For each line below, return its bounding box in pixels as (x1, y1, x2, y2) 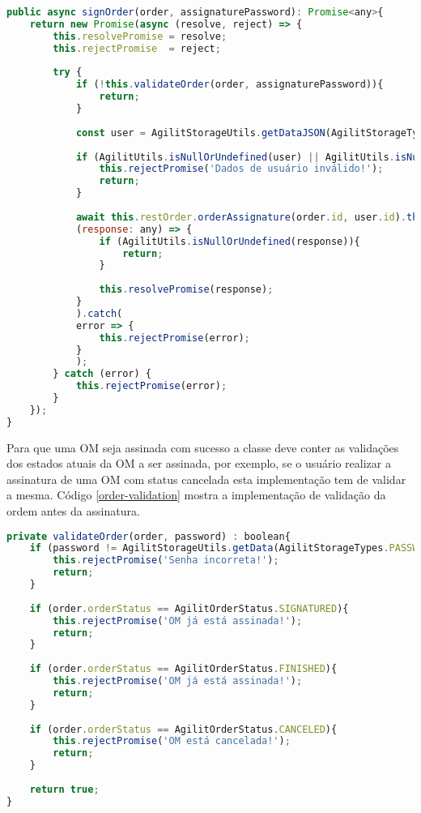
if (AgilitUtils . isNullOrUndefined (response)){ (99, 235, 360, 247)
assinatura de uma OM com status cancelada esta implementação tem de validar (6, 470, 406, 487)
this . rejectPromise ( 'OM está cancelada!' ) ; (53, 735, 291, 747)
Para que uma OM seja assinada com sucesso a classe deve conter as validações (6, 439, 399, 456)
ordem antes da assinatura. (6, 503, 140, 519)
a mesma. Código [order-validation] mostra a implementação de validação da (6, 486, 386, 503)
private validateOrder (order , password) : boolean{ (6, 530, 291, 542)
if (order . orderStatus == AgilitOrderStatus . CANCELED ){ (29, 723, 338, 735)
